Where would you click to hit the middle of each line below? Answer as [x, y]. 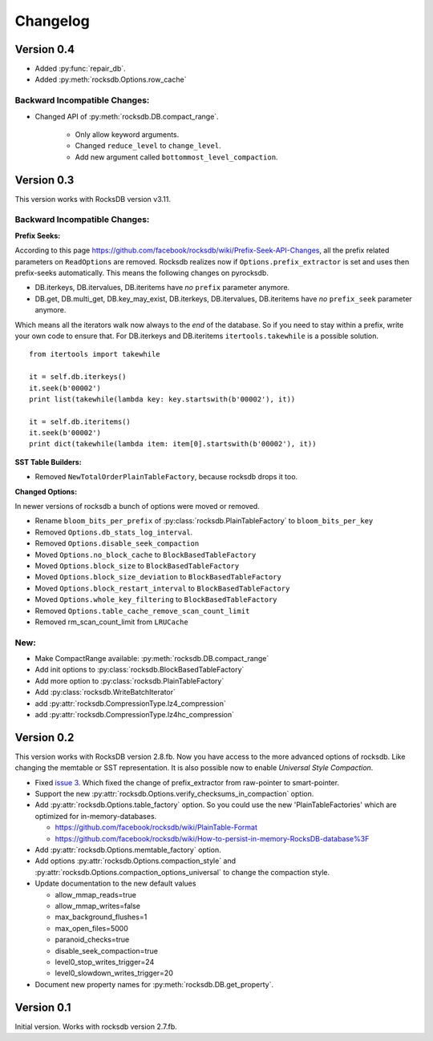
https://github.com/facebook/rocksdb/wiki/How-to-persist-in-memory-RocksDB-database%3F [212, 838]
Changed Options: [46, 491]
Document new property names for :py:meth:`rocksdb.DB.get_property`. [154, 984]
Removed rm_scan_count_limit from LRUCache [111, 622]
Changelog [52, 21]
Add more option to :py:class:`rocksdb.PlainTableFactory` [129, 680]
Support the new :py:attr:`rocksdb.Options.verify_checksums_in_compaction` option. [174, 794]
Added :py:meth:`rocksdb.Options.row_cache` [111, 79]
